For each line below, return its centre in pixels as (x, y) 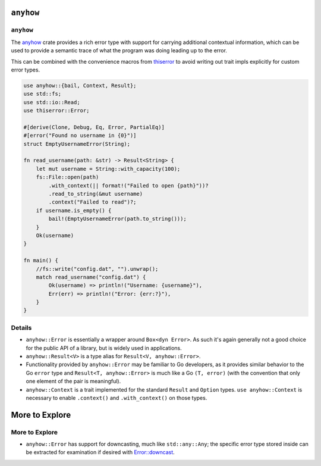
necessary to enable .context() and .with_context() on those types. (117, 398)
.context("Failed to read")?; (92, 202)
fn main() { (41, 261)
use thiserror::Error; (56, 111)
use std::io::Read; (52, 102)
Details (21, 327)
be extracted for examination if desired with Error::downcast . (100, 452)
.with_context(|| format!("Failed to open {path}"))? (128, 185)
